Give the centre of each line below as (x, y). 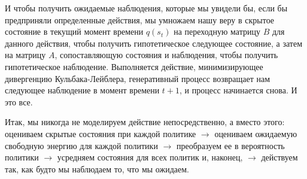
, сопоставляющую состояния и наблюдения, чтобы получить (166, 55)
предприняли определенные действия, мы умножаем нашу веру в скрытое (140, 19)
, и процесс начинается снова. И (238, 90)
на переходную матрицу (217, 31)
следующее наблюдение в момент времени (82, 90)
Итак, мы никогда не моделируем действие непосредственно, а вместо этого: (145, 122)
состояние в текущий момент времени (74, 31)
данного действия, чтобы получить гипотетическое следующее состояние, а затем (153, 43)
